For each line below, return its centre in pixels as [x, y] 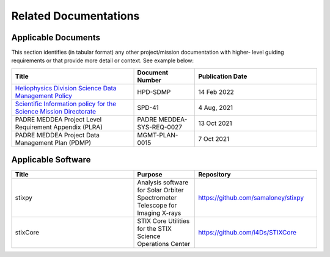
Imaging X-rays [159, 213]
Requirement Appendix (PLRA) [59, 127]
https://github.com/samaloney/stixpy [251, 198]
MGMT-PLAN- [158, 135]
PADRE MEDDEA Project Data [57, 135]
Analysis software [163, 183]
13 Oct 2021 [215, 123]
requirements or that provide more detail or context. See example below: [103, 60]
